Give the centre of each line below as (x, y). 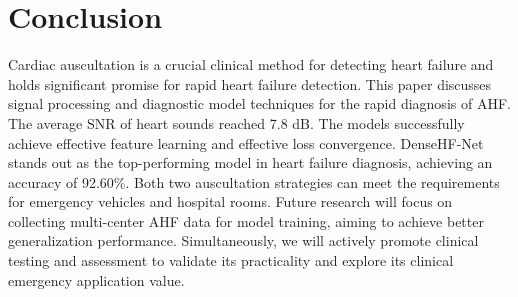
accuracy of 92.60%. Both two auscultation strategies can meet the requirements (254, 181)
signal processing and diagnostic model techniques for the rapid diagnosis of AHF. (259, 103)
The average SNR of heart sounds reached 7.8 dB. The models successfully (236, 122)
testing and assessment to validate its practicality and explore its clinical (231, 260)
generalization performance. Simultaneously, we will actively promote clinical (243, 240)
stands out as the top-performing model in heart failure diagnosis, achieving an (250, 162)
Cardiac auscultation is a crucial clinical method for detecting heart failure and (251, 64)
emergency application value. (96, 279)
